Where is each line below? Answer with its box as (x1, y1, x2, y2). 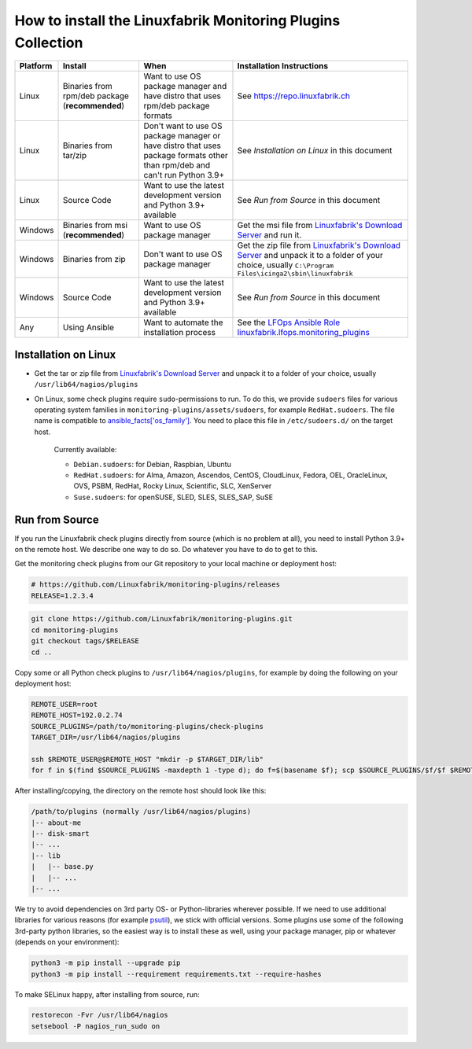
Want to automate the (143, 317, 223, 328)
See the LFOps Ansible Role (237, 317, 341, 328)
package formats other (143, 150, 228, 161)
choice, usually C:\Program (237, 259, 334, 271)
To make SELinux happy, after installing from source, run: (14, 989, 200, 999)
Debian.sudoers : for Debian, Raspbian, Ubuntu (73, 459, 231, 469)
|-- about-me (31, 818, 82, 827)
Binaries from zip (62, 253, 126, 264)
